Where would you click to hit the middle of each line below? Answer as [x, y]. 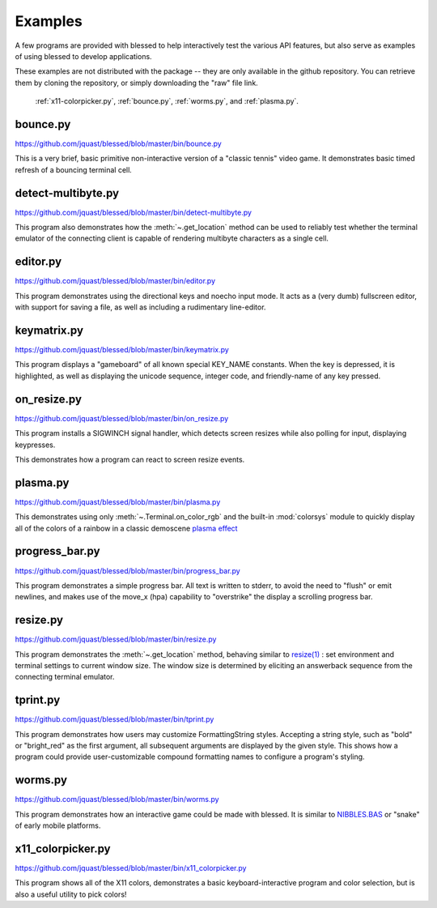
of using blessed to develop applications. [84, 56]
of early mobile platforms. [58, 825]
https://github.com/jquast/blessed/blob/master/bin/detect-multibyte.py [134, 212]
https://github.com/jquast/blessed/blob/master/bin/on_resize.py [122, 418]
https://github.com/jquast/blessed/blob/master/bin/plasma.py [118, 501]
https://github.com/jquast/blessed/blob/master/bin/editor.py [115, 281]
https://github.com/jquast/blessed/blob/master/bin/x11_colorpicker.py [131, 868]
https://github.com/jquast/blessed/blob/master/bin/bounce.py [118, 144]
